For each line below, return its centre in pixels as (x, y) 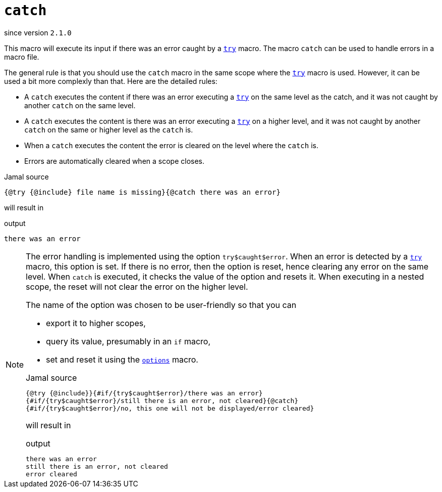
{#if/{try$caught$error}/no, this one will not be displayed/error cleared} (170, 408)
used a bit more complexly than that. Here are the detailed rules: (111, 81)
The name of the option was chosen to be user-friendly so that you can (161, 305)
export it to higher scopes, (96, 323)
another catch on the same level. (80, 105)
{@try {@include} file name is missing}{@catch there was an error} (142, 192)
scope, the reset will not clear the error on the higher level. (137, 286)
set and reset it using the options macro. (122, 359)
